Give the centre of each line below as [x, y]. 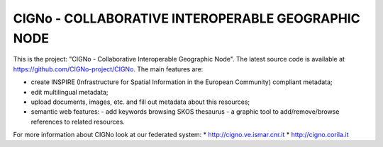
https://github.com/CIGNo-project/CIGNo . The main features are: [108, 69]
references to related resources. [78, 122]
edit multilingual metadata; [70, 92]
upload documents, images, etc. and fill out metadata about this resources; [140, 102]
